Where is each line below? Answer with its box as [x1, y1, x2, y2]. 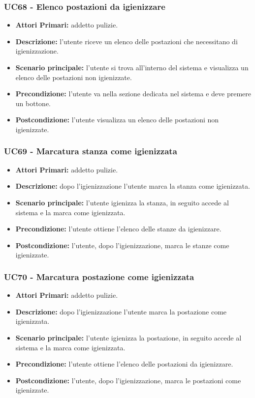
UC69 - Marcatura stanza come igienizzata [4, 145, 177, 157]
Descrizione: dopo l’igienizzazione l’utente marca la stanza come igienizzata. [15, 181, 250, 191]
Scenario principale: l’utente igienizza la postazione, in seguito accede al [15, 332, 242, 342]
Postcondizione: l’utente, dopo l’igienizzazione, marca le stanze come [15, 240, 229, 250]
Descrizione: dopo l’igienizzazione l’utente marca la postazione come [15, 306, 227, 316]
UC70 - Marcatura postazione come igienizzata [4, 270, 194, 283]
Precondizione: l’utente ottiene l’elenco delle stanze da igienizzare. [15, 224, 222, 234]
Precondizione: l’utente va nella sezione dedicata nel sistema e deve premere [15, 88, 251, 99]
